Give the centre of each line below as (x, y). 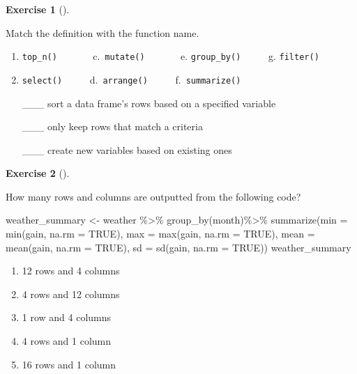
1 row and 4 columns (67, 317)
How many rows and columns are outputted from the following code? (153, 196)
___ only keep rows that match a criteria (112, 126)
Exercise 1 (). (38, 9)
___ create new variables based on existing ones (127, 149)
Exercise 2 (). (38, 173)
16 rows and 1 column (69, 364)
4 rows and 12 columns (71, 294)
